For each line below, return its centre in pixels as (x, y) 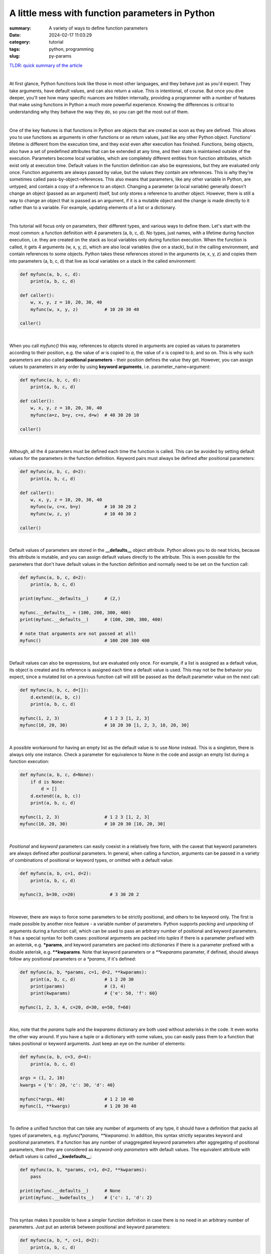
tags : (15, 49)
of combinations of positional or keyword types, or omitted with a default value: (91, 860)
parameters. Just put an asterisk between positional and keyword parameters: (90, 1227)
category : (20, 42)
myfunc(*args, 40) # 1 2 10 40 (77, 1099)
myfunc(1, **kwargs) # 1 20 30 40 (78, 1106)
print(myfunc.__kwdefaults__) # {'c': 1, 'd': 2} (86, 1198)
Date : (15, 35)
